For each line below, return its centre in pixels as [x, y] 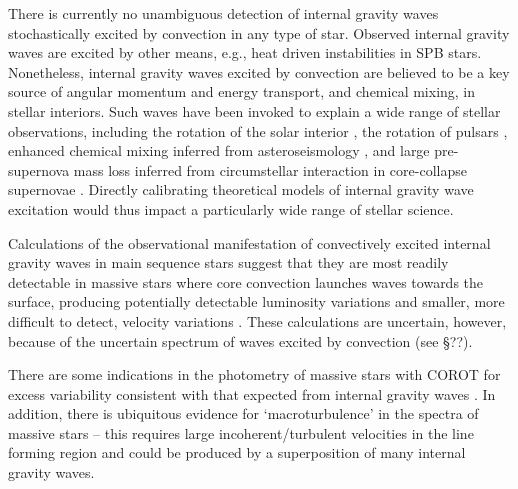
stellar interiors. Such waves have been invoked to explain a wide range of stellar [254, 110]
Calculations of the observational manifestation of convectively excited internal [249, 242]
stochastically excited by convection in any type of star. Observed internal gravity [259, 32]
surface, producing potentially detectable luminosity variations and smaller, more [256, 301]
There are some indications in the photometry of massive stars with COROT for [254, 374]
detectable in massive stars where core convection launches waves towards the [246, 281]
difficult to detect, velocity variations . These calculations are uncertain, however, [257, 320]
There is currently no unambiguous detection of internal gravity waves [223, 13]
